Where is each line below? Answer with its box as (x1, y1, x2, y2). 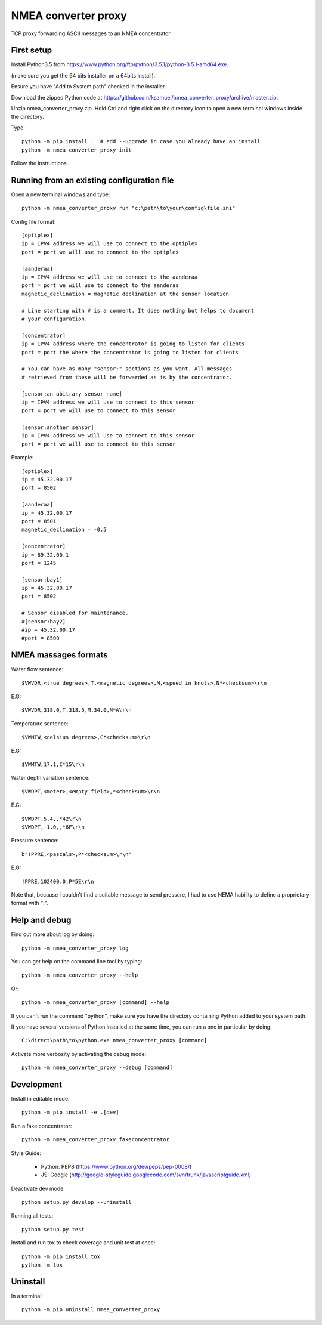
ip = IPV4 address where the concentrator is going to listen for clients (21, 341, 245, 347)
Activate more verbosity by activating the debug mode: (11, 1050, 147, 1057)
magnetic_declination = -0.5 (21, 526, 107, 533)
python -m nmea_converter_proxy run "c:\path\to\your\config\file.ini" (21, 205, 236, 212)
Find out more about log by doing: (11, 931, 95, 938)
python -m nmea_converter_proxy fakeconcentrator (21, 1136, 170, 1143)
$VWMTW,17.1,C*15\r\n (21, 761, 85, 768)
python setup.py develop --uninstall (21, 1199, 132, 1206)
